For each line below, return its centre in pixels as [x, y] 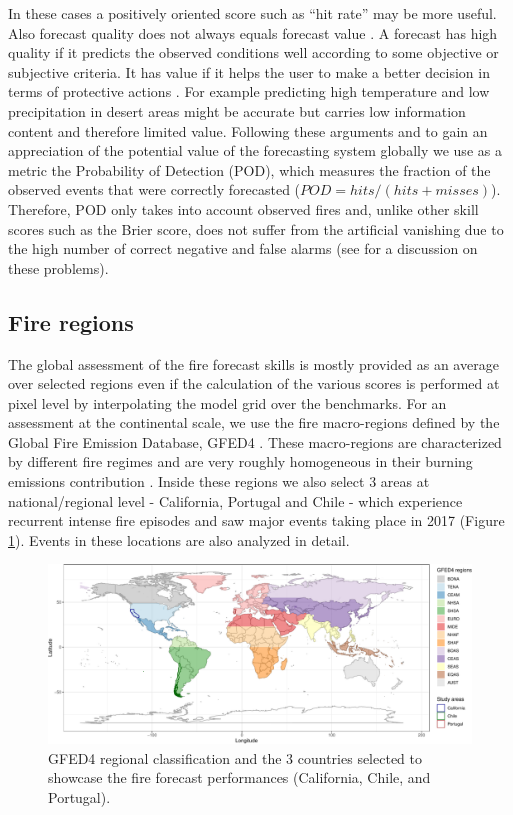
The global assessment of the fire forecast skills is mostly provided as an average [253, 363]
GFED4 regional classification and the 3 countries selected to [235, 757]
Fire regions [71, 321]
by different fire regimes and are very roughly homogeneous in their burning [240, 461]
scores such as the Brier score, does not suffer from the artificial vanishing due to [256, 228]
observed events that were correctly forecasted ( [154, 189]
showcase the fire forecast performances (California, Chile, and [239, 777]
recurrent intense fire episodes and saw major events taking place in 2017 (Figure [256, 520]
